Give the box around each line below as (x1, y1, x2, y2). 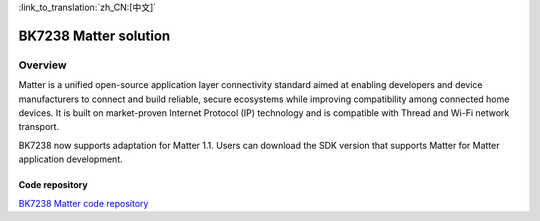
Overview (18, 58, 67, 72)
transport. (18, 121, 60, 133)
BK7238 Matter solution (18, 27, 171, 44)
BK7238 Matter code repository (18, 197, 149, 209)
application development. (18, 153, 124, 165)
